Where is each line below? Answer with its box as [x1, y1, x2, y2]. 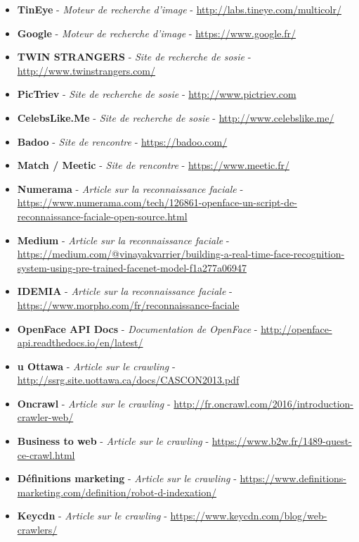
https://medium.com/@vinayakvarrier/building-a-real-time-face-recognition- [17, 246, 345, 261]
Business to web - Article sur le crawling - [17, 434, 209, 448]
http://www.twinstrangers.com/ [17, 63, 156, 77]
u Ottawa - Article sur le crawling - [17, 358, 176, 373]
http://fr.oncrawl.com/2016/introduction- [174, 396, 353, 410]
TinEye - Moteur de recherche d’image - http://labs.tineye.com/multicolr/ [17, 2, 341, 16]
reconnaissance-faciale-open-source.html [17, 208, 188, 223]
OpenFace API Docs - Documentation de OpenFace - [17, 321, 258, 336]
